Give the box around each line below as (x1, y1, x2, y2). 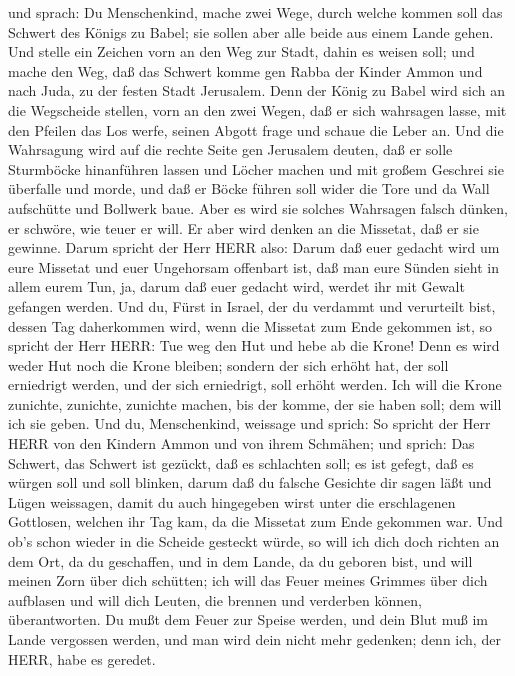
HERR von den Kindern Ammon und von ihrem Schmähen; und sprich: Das (8, 433, 475, 454)
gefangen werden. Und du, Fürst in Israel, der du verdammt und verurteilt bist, (8, 295, 496, 316)
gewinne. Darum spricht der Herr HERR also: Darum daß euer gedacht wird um (8, 237, 500, 258)
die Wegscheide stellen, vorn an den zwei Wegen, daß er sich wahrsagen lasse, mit (8, 99, 507, 120)
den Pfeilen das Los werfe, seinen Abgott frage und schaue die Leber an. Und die (8, 119, 504, 140)
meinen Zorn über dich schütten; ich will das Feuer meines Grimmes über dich (8, 570, 488, 591)
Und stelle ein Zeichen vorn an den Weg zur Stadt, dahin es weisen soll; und (8, 41, 475, 62)
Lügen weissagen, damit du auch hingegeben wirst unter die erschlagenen (8, 491, 456, 512)
